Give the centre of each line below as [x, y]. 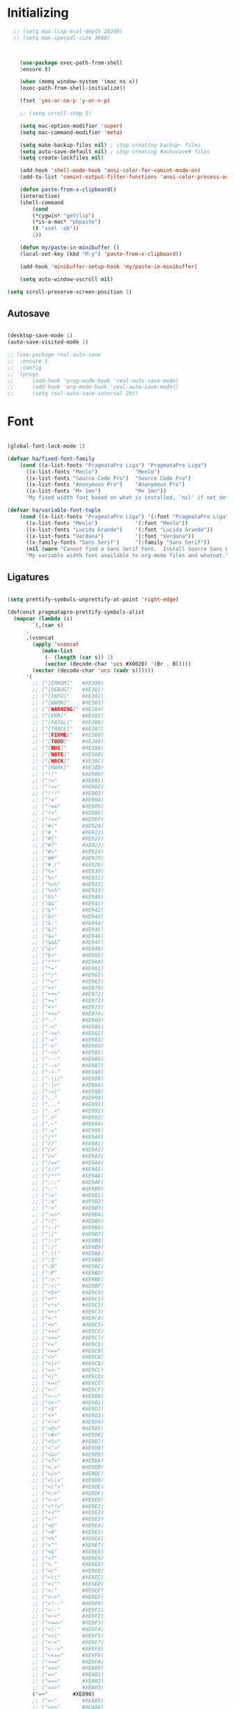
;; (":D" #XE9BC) [68, 1266]
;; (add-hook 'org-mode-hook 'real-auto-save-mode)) [93, 387]
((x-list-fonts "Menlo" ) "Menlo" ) [93, 472]
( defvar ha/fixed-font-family [51, 459]
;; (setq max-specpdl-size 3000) [62, 38]
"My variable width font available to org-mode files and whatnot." [127, 555]
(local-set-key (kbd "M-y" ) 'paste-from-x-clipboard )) [101, 254]
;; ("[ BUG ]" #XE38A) [68, 748]
